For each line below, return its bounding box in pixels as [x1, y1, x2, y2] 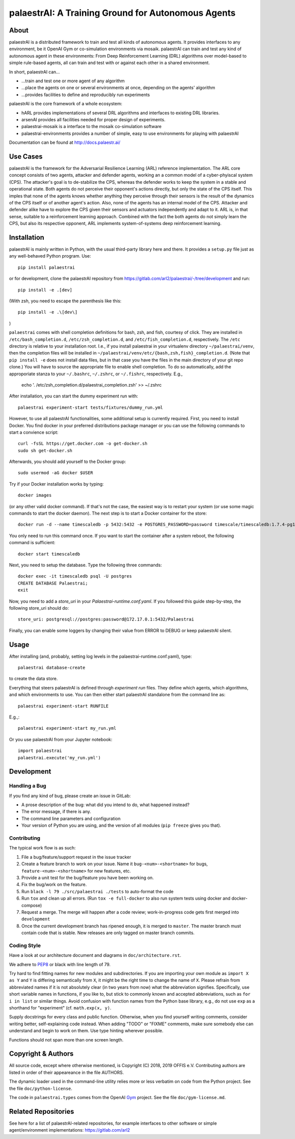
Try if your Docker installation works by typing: [9, 481, 104, 487]
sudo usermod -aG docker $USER [18, 470, 93, 476]
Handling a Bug [9, 782, 47, 789]
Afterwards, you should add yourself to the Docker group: [9, 458, 126, 465]
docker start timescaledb [18, 551, 81, 556]
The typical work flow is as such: [9, 845, 76, 851]
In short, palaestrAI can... [9, 69, 60, 75]
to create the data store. [9, 676, 58, 682]
